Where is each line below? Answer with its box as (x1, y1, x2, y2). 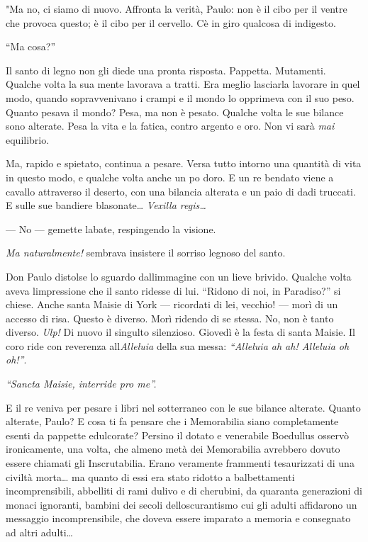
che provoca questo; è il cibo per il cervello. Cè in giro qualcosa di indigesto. (6, 15, 336, 30)
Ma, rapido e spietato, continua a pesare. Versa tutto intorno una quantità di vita (6, 156, 362, 171)
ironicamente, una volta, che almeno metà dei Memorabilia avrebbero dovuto (6, 441, 340, 456)
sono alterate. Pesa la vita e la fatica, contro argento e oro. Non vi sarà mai (6, 118, 335, 133)
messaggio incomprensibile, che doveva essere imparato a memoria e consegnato (6, 511, 351, 526)
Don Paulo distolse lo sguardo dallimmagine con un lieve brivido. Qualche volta (6, 269, 352, 283)
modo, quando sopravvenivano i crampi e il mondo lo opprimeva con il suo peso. (6, 90, 355, 105)
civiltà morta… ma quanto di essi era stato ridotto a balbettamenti (6, 469, 295, 484)
